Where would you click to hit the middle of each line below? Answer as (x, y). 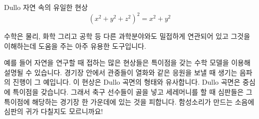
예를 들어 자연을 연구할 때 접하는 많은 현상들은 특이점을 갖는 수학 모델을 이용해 (127, 62)
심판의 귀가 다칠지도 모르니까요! (54, 111)
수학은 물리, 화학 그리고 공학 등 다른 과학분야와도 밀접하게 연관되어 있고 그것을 (127, 36)
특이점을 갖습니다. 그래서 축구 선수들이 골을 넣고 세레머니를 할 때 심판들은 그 (132, 92)
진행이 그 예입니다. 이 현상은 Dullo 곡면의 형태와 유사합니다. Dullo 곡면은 (127, 82)
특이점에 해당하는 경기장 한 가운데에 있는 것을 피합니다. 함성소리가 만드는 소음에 (129, 101)
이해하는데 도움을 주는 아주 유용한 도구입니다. (75, 46)
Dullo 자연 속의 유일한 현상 (46, 7)
